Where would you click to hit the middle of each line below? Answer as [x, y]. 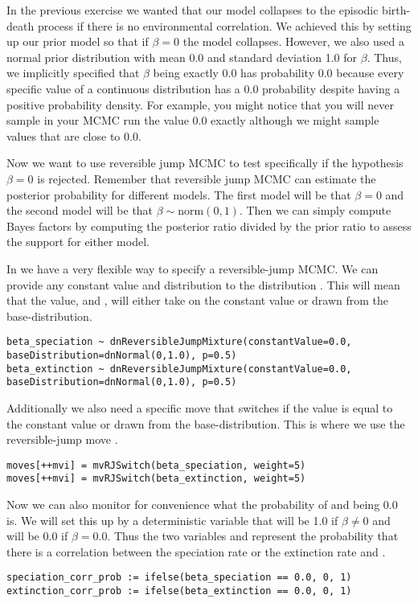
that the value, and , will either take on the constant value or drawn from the [198, 300]
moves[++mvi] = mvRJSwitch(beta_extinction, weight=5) [156, 479]
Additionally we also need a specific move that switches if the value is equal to [200, 407]
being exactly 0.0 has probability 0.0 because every [279, 73]
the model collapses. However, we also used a [293, 41]
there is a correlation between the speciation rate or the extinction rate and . [196, 551]
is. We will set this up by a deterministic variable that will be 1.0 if [172, 520]
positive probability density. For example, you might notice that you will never [200, 104]
